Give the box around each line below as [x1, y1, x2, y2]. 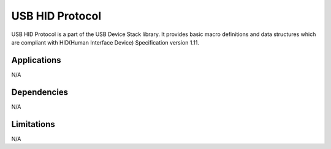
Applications [11, 55, 61, 65]
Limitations [11, 119, 55, 129]
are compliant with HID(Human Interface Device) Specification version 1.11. [11, 38, 199, 46]
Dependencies [11, 87, 69, 97]
